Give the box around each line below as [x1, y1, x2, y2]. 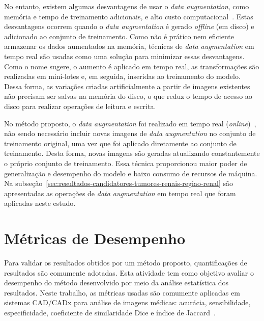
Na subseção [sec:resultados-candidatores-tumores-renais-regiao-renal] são [4, 178, 233, 189]
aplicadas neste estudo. [4, 198, 76, 208]
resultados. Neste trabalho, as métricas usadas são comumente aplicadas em [4, 287, 240, 298]
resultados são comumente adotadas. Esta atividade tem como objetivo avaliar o [4, 267, 254, 278]
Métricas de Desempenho [4, 228, 185, 249]
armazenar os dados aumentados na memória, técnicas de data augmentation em [4, 41, 254, 51]
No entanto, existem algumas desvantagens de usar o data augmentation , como [4, 1, 249, 11]
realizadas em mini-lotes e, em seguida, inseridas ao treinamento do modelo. [4, 71, 241, 82]
